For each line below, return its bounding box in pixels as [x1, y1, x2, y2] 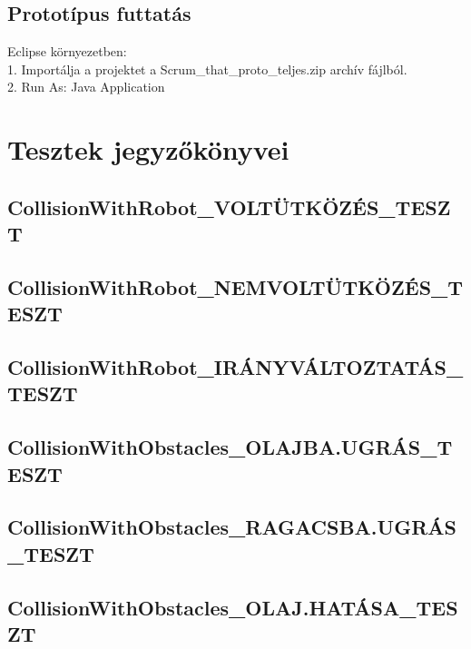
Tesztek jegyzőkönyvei [7, 131, 289, 168]
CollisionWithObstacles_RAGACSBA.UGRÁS [7, 513, 456, 541]
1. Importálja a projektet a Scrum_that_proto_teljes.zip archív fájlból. [7, 59, 407, 78]
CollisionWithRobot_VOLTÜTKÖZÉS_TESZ [7, 192, 451, 221]
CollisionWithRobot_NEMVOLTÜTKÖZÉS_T [7, 272, 464, 300]
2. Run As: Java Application [7, 77, 165, 96]
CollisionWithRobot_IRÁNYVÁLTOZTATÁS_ [7, 353, 464, 381]
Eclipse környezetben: [7, 42, 127, 61]
